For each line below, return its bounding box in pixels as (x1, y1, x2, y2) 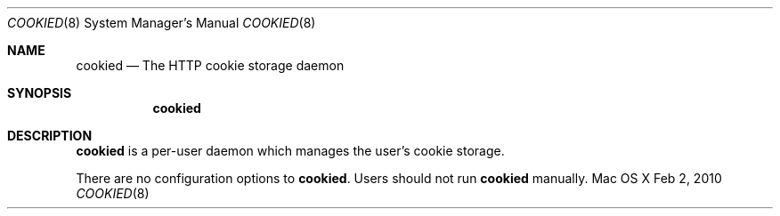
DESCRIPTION (7, 128, 93, 143)
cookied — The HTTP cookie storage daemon (76, 58, 345, 73)
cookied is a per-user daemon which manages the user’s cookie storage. (76, 143, 505, 158)
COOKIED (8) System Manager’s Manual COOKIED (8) (7, 15, 316, 30)
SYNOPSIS (7, 85, 72, 100)
